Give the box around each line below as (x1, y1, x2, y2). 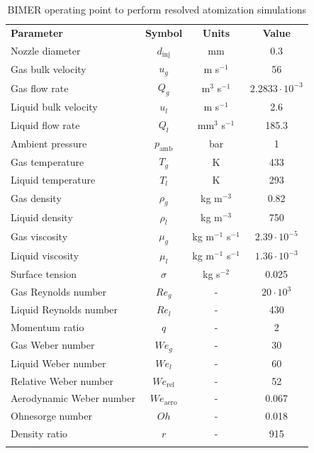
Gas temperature (11, 154, 84, 169)
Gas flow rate (11, 80, 69, 95)
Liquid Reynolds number (11, 302, 118, 317)
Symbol (145, 25, 183, 40)
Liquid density (11, 210, 73, 225)
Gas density (11, 191, 62, 206)
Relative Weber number (11, 373, 113, 388)
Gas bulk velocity (11, 61, 86, 76)
